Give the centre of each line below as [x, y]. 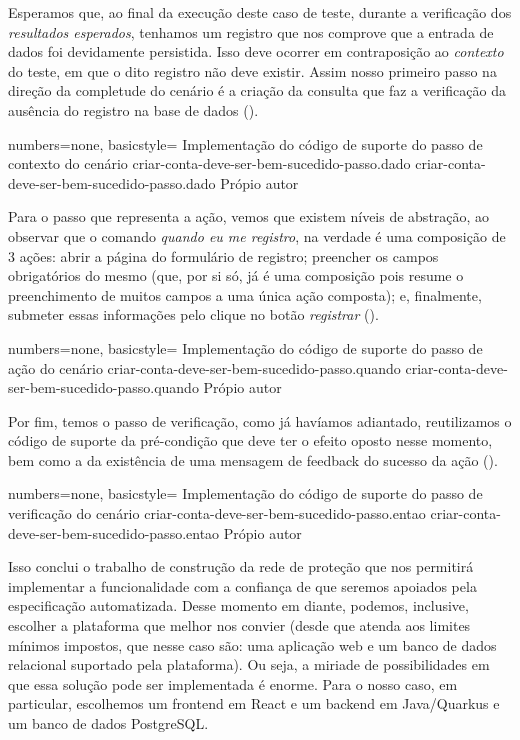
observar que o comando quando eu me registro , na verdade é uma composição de [257, 235]
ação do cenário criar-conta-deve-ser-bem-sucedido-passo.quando [204, 367]
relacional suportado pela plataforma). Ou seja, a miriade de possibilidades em [249, 664]
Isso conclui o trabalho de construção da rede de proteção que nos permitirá [241, 566]
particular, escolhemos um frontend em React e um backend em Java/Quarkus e [254, 703]
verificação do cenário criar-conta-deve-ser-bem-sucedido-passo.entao [217, 513]
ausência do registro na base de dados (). [133, 109]
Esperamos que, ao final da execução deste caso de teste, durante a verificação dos [260, 12]
